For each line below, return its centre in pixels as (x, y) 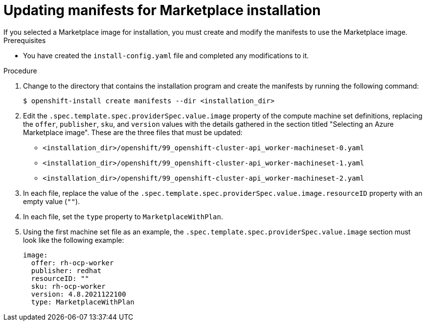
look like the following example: (74, 240)
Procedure (20, 70)
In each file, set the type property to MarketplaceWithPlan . (123, 216)
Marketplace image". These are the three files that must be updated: (133, 132)
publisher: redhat (66, 270)
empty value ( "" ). (52, 201)
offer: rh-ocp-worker (72, 263)
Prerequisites (25, 40)
